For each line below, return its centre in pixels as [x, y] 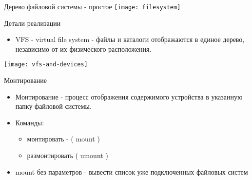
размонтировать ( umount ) [68, 155]
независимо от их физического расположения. [83, 49]
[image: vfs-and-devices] [46, 65]
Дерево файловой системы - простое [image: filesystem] [92, 6]
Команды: [30, 122]
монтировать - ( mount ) [63, 139]
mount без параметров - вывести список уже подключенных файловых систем [132, 171]
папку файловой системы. [53, 106]
